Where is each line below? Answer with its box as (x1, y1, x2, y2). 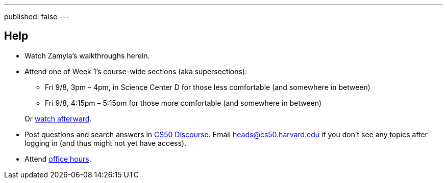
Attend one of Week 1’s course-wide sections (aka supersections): (24, 67, 247, 76)
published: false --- (4, 12, 69, 21)
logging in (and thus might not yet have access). (24, 138, 187, 147)
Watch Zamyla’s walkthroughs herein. (24, 51, 150, 60)
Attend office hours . (24, 154, 91, 163)
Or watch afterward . (24, 114, 92, 123)
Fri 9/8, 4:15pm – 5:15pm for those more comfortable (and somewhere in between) (45, 98, 322, 107)
